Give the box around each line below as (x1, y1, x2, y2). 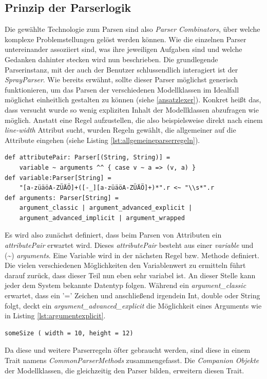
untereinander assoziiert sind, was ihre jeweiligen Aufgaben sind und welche (5, 44, 242, 55)
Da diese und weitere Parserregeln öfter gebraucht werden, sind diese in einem (5, 345, 251, 355)
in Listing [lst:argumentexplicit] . (5, 310, 106, 321)
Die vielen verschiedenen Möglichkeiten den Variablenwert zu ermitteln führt (5, 260, 246, 270)
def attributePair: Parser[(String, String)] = (5, 154, 170, 161)
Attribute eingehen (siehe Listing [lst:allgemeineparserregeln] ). (5, 134, 200, 145)
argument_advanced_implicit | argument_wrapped (19, 214, 185, 222)
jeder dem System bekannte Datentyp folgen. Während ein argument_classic (5, 280, 246, 291)
